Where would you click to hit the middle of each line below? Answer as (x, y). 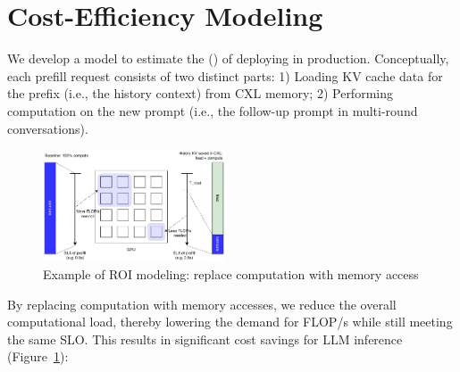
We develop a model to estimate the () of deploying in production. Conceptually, (228, 58)
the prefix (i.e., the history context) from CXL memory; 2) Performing (200, 93)
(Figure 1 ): (38, 356)
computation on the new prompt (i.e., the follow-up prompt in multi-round (213, 110)
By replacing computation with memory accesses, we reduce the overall (202, 304)
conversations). (48, 128)
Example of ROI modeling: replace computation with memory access (231, 273)
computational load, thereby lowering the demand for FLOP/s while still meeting (230, 322)
